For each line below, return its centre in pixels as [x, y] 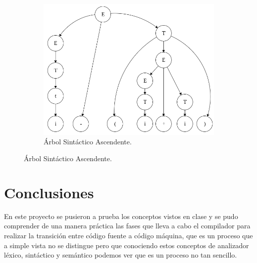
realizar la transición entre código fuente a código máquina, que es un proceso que [128, 235]
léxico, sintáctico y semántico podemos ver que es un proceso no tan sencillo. [121, 255]
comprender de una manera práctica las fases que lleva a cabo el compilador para [127, 226]
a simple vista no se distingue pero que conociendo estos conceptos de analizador [127, 245]
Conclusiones [49, 192]
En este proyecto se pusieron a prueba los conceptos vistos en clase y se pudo [121, 216]
